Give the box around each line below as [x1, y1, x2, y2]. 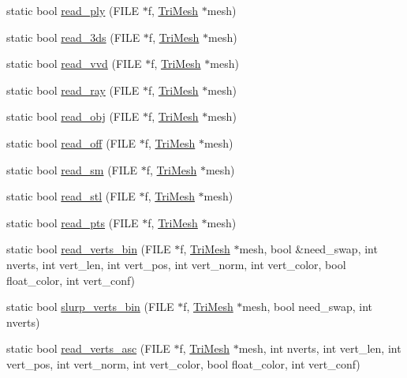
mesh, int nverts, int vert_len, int [238, 340, 401, 357]
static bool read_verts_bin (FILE [6, 241, 171, 257]
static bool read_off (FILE [6, 134, 136, 151]
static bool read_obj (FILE [6, 108, 140, 125]
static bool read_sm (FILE [6, 161, 138, 178]
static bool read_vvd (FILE [6, 55, 142, 72]
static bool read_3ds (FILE [6, 28, 140, 45]
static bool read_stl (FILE [6, 188, 136, 204]
